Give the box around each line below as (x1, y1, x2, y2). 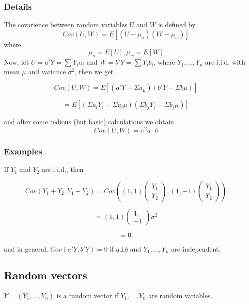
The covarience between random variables (4, 19, 127, 30)
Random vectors (4, 267, 87, 282)
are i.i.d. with (205, 57, 246, 67)
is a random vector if (56, 290, 119, 300)
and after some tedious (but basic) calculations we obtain (4, 117, 174, 127)
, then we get (75, 66, 113, 76)
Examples (4, 145, 42, 157)
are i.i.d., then (42, 164, 84, 174)
